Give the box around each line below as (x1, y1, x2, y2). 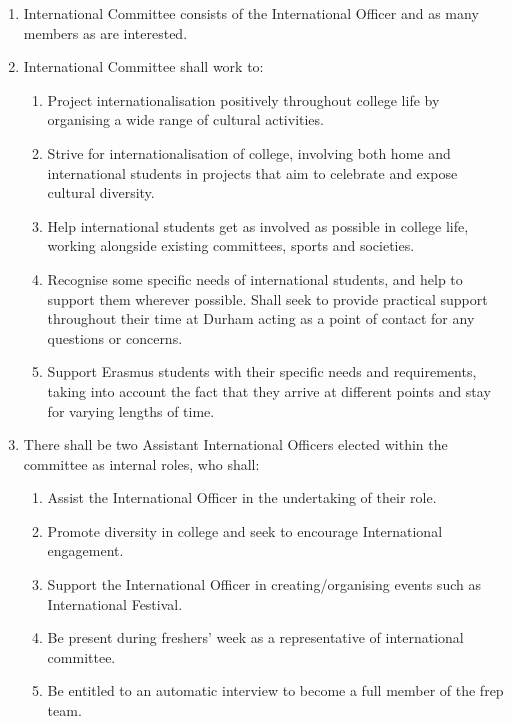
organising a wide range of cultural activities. (47, 109, 324, 130)
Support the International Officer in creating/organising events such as (47, 574, 481, 595)
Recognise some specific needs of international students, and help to (47, 268, 463, 289)
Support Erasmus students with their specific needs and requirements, (47, 361, 477, 382)
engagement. (47, 540, 124, 561)
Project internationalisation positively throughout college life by (47, 89, 440, 110)
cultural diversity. (47, 182, 155, 203)
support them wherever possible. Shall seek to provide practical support (47, 288, 488, 309)
